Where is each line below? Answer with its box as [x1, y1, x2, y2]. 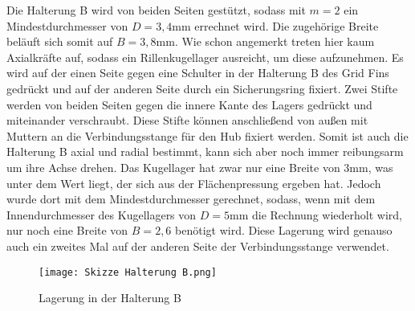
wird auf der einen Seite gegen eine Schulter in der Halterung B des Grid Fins [6, 64, 389, 81]
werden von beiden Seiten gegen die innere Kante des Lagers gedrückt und [6, 96, 372, 113]
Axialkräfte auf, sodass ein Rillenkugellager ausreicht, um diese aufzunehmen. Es [6, 48, 404, 65]
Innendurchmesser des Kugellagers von [6, 206, 197, 223]
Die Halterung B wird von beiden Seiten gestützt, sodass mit [6, 2, 306, 18]
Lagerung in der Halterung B [39, 289, 181, 306]
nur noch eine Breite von [6, 222, 128, 239]
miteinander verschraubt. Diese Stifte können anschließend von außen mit [6, 112, 368, 129]
